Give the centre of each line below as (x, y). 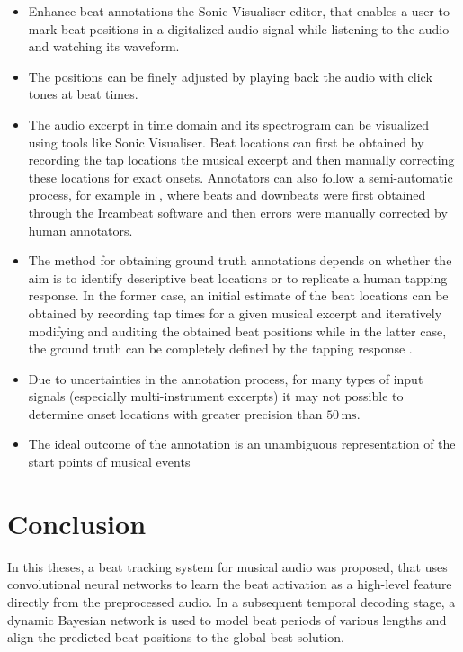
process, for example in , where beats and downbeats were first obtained (227, 195)
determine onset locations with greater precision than (175, 413)
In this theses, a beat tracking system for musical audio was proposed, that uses (227, 566)
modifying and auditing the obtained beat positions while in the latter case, (237, 330)
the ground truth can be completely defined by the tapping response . (220, 348)
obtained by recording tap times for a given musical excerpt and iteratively (235, 313)
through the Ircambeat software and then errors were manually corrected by (238, 212)
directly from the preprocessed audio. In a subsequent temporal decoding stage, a (231, 601)
